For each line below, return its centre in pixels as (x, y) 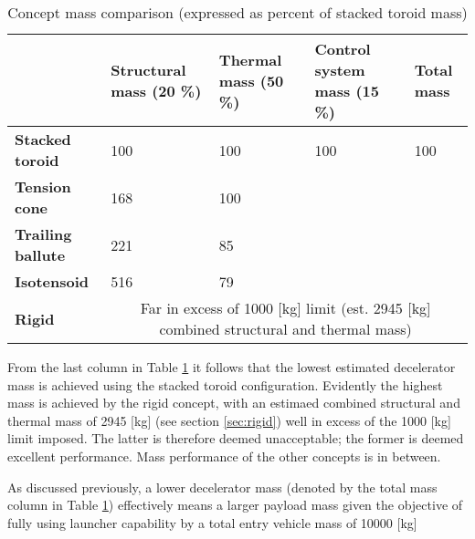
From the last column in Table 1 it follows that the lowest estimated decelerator (232, 367)
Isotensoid (52, 281)
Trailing (43, 234)
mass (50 (251, 80)
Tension (43, 187)
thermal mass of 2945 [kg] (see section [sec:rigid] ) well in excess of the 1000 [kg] (229, 420)
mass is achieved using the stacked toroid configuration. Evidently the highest (225, 384)
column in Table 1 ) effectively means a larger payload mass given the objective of (235, 505)
